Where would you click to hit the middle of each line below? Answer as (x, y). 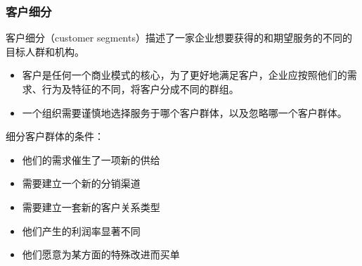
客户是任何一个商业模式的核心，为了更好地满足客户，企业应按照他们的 (185, 75)
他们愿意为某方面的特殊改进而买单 (101, 254)
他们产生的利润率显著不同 (81, 230)
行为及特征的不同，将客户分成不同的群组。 (140, 89)
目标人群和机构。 (45, 51)
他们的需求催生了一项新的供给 (91, 159)
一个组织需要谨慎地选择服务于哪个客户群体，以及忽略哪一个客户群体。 (185, 112)
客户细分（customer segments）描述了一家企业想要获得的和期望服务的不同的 (179, 38)
